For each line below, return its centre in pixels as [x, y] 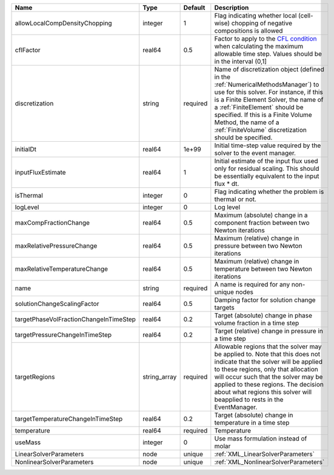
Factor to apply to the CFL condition [266, 38]
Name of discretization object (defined [269, 69]
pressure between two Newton [258, 246]
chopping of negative [262, 23]
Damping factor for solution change [265, 300]
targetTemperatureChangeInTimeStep [69, 419]
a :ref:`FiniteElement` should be [259, 107]
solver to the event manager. [255, 153]
